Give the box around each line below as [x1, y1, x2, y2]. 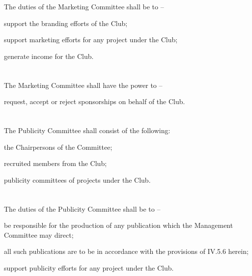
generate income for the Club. [4, 51, 94, 61]
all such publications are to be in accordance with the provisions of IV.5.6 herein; [4, 246, 249, 256]
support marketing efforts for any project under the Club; [4, 34, 178, 45]
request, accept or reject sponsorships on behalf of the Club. [4, 96, 185, 107]
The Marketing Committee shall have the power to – [4, 80, 163, 90]
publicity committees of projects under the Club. [4, 174, 151, 185]
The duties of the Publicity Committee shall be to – [4, 203, 161, 214]
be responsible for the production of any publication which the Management [4, 220, 233, 230]
